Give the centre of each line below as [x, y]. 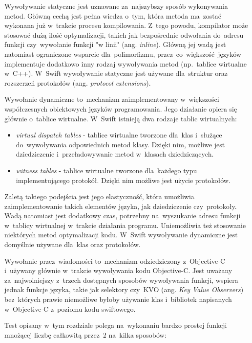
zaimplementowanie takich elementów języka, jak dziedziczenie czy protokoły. [121, 206]
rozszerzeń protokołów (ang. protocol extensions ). [78, 82]
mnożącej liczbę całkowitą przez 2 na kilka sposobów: [85, 334]
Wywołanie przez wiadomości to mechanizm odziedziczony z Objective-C [115, 261]
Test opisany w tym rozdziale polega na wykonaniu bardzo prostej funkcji [116, 325]
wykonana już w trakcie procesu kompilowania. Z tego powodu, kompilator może [126, 25]
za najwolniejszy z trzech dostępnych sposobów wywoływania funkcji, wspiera [121, 280]
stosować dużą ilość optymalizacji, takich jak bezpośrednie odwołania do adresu [124, 34]
